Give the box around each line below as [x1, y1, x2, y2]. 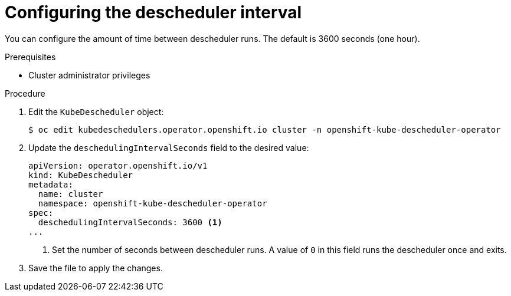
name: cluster [38, 189, 103, 199]
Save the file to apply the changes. [28, 262, 163, 273]
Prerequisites [5, 51, 56, 62]
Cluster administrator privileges [28, 70, 150, 80]
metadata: [28, 179, 73, 189]
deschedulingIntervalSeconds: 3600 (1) [38, 217, 222, 227]
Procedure [5, 88, 45, 98]
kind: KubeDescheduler [28, 170, 133, 180]
